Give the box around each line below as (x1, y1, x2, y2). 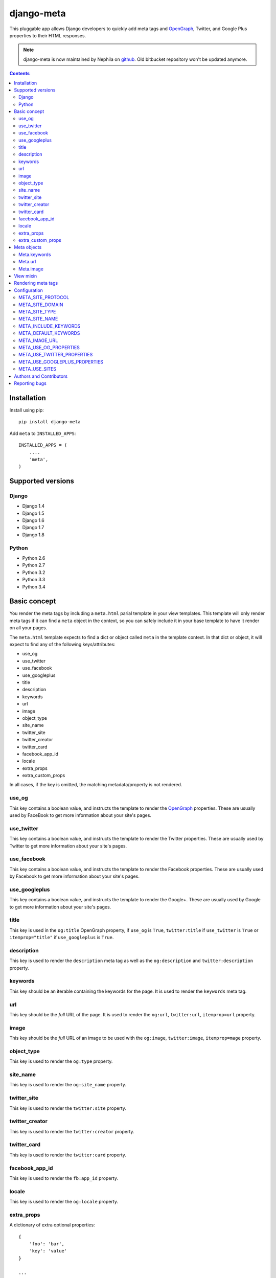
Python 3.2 (22, 569, 45, 575)
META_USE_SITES (18, 366, 56, 372)
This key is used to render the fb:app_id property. (9, 1175, 119, 1181)
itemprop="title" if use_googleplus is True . (9, 934, 114, 941)
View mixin (14, 273, 37, 279)
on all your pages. (9, 625, 48, 631)
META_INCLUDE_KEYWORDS (18, 323, 81, 329)
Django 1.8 (22, 532, 44, 538)
